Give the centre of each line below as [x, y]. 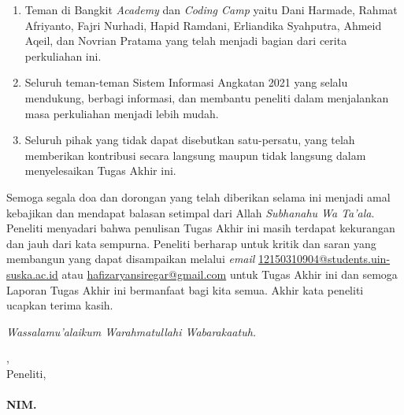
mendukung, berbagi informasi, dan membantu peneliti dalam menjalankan [207, 97]
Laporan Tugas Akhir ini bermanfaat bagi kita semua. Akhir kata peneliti [185, 289]
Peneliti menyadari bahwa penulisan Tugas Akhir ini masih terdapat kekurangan [201, 228]
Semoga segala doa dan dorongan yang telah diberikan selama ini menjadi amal [198, 196]
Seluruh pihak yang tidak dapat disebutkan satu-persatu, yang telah [190, 140]
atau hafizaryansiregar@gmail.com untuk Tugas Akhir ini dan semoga [230, 274]
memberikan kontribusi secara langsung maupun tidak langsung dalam [195, 155]
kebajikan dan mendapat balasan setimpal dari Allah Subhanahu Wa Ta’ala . [191, 212]
